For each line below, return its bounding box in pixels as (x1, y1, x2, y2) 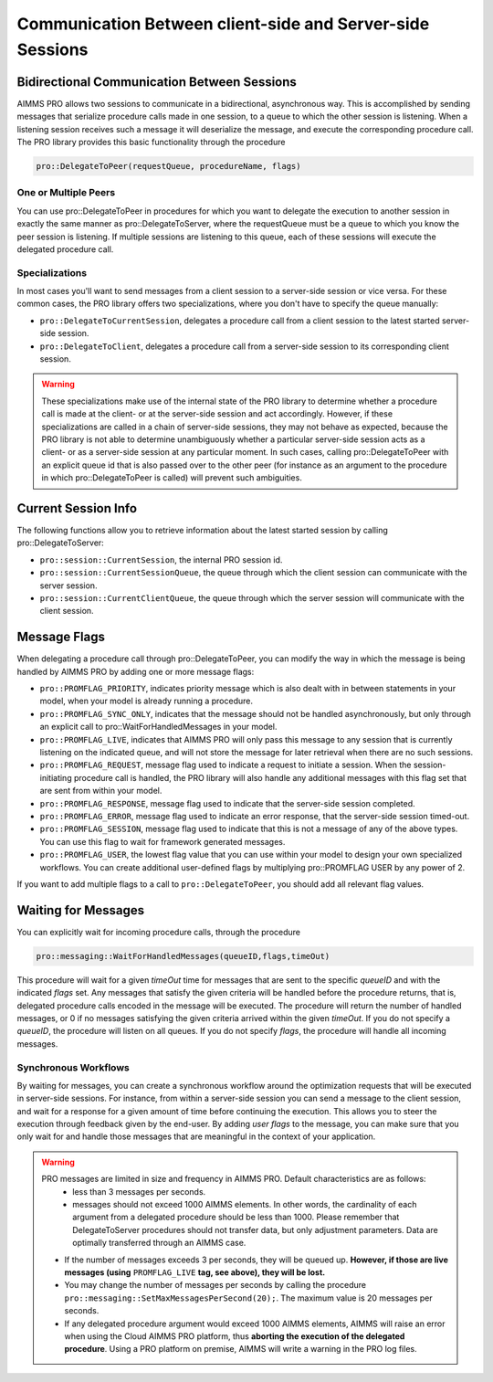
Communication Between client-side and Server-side (16, 14, 430, 34)
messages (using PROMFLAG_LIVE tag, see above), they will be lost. (64, 1266, 326, 1278)
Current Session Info (16, 501, 137, 516)
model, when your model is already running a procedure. (39, 695, 253, 707)
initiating (39, 772, 72, 783)
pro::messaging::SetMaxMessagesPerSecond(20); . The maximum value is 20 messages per (64, 1292, 433, 1303)
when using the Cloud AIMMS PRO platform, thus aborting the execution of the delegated (64, 1330, 405, 1342)
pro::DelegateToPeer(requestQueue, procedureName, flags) (36, 161, 301, 172)
